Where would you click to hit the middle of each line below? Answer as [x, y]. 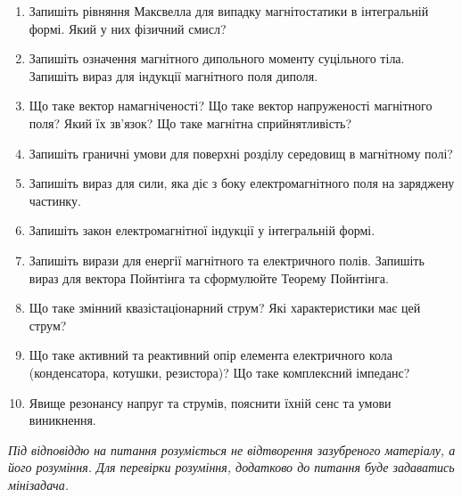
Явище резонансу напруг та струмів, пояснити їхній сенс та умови [210, 402]
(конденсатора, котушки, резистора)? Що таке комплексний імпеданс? [219, 372]
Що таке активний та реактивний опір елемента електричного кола [211, 355]
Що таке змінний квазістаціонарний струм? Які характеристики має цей [225, 308]
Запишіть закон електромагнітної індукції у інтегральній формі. [202, 230]
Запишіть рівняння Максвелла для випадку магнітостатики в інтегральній [229, 11]
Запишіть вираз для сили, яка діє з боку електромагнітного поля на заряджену [242, 183]
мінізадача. [38, 484]
